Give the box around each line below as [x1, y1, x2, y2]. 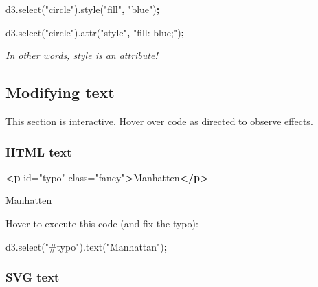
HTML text [5, 143, 72, 160]
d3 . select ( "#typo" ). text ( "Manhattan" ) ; [5, 239, 168, 253]
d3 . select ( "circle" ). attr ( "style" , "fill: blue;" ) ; [5, 25, 185, 39]
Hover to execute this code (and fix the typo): [5, 216, 198, 230]
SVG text [5, 268, 60, 286]
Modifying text [5, 82, 115, 103]
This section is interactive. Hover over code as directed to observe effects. [5, 113, 313, 128]
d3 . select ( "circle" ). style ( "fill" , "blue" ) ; [5, 2, 160, 16]
